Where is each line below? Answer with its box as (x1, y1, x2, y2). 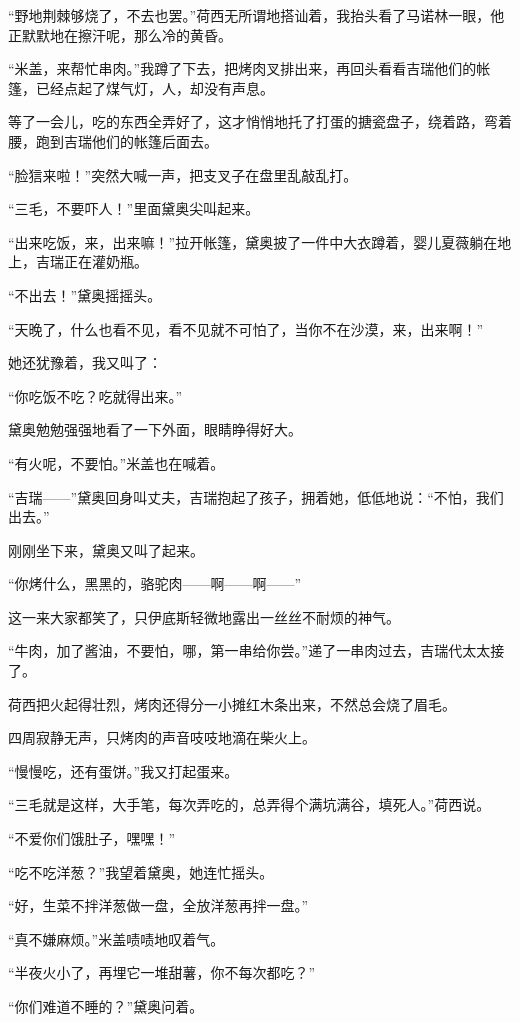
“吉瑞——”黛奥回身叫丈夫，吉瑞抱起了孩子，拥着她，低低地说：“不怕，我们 (8, 486, 504, 507)
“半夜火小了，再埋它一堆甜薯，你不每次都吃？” (8, 962, 316, 983)
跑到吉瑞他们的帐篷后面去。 (35, 130, 218, 151)
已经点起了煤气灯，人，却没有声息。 (35, 77, 274, 98)
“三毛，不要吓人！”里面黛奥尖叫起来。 (8, 198, 260, 219)
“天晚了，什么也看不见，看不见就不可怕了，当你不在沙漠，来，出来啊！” (8, 318, 484, 339)
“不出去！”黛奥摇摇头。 (8, 284, 162, 305)
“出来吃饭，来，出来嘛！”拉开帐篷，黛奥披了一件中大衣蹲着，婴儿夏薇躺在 (8, 231, 498, 252)
